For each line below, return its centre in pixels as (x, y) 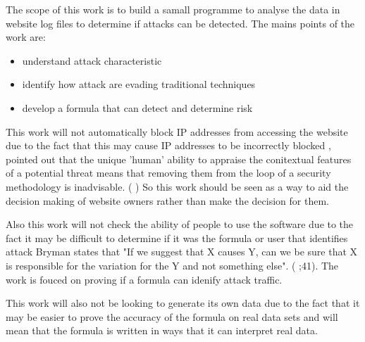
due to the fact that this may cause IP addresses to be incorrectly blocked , (168, 145)
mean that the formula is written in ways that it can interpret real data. (162, 330)
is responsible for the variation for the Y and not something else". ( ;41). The (172, 265)
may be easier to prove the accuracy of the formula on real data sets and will (172, 316)
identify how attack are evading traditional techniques (139, 84)
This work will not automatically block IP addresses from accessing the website (177, 131)
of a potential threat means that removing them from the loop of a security (168, 173)
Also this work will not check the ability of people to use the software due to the (180, 224)
